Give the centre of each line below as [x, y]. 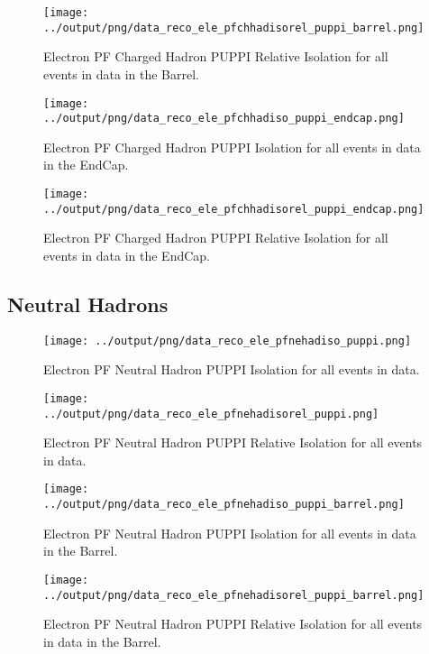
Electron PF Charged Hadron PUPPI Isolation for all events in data [232, 147]
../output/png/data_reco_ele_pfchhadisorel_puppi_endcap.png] [234, 209]
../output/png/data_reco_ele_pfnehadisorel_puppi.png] [211, 414]
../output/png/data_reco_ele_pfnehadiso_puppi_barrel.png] [224, 505]
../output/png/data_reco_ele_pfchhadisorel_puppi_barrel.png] [234, 28]
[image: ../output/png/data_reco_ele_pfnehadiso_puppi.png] [228, 341]
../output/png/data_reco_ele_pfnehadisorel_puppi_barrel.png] [234, 595]
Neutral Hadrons [88, 304]
